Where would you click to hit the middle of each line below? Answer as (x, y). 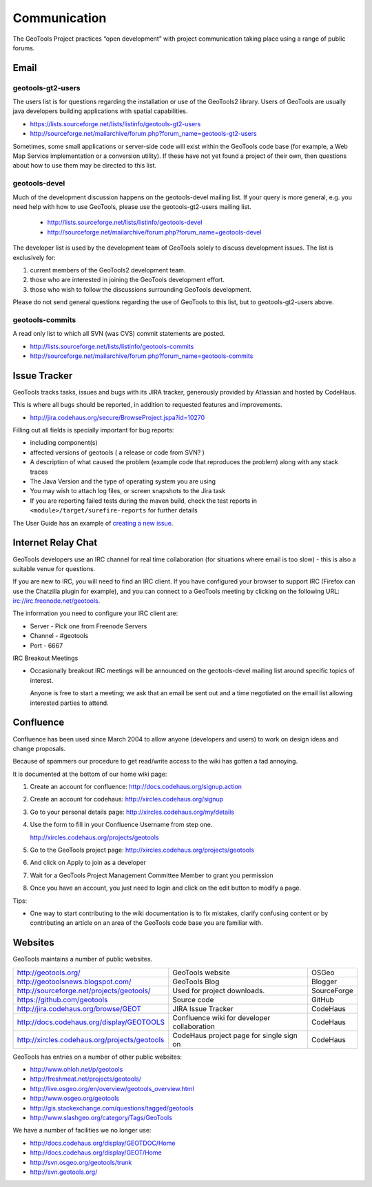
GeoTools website (201, 972)
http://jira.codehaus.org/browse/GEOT (79, 1008)
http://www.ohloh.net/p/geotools (76, 1070)
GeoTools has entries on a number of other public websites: (97, 1057)
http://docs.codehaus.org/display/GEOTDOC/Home (103, 1143)
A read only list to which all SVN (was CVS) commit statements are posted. (119, 334)
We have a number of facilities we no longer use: (82, 1130)
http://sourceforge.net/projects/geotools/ (84, 990)
